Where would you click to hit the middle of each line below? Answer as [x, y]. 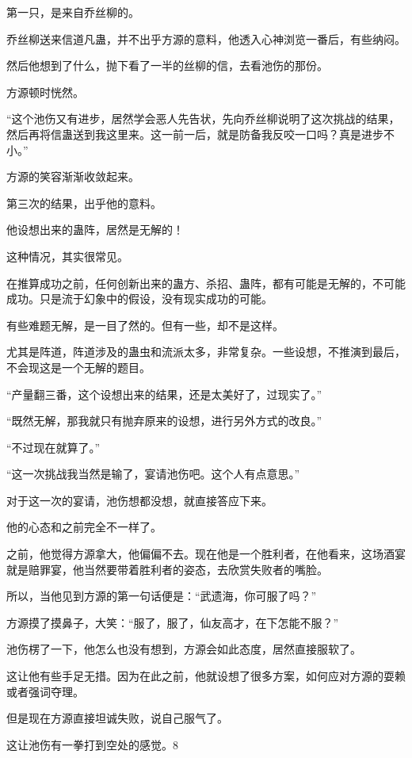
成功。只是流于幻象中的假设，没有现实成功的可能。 [139, 299]
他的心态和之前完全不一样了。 [84, 527]
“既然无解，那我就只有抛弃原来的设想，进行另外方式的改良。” [164, 421]
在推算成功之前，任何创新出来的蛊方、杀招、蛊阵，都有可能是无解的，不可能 [206, 283]
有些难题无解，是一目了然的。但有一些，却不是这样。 [145, 325]
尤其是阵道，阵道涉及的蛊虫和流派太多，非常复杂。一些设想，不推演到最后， [206, 352]
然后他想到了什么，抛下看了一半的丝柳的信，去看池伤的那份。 [167, 65]
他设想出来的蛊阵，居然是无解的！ [95, 230]
